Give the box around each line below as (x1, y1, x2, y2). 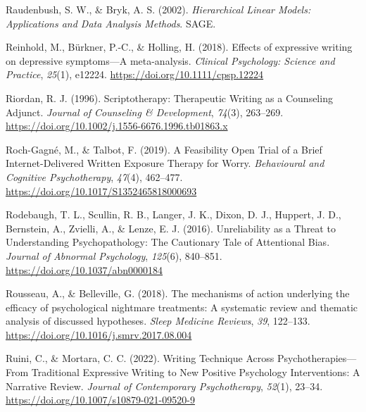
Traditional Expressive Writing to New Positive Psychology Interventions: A (31, 365, 360, 380)
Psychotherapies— (277, 351, 357, 366)
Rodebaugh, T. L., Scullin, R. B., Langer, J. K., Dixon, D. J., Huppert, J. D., (6, 207, 341, 222)
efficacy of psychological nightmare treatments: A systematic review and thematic (6, 299, 358, 314)
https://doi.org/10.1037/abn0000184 (6, 262, 163, 277)
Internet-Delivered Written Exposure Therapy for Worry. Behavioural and (6, 156, 324, 170)
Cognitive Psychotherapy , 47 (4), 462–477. (6, 169, 183, 184)
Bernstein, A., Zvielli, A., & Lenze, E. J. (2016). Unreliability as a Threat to (6, 220, 336, 235)
